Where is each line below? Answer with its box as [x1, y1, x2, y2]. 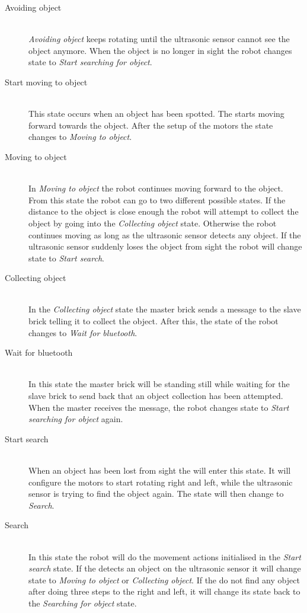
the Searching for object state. [28, 596, 137, 609]
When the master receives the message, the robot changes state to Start [28, 401, 289, 413]
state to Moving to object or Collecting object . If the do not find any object [28, 573, 300, 586]
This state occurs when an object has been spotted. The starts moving [28, 107, 284, 120]
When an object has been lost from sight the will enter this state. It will [28, 464, 291, 476]
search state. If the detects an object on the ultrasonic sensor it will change [28, 562, 301, 574]
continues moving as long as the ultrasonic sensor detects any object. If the [28, 228, 301, 241]
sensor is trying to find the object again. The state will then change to [28, 487, 284, 500]
